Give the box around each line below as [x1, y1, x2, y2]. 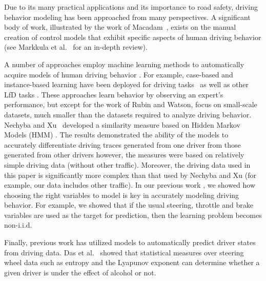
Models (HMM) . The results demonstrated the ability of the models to [4, 129, 229, 140]
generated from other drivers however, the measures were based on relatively [4, 149, 244, 160]
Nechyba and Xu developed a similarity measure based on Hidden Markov [4, 119, 240, 130]
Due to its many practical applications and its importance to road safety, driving [4, 2, 258, 12]
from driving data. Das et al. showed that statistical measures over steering [4, 247, 244, 257]
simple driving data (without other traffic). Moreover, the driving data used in [4, 159, 251, 170]
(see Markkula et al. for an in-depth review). [4, 42, 148, 52]
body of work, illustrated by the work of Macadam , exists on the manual [4, 22, 236, 32]
